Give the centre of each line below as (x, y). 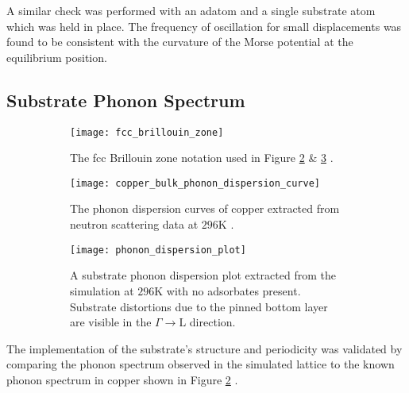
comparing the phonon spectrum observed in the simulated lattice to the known (201, 364)
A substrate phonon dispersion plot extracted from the (203, 275)
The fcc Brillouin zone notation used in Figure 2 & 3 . (202, 158)
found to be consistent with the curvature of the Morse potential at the (180, 42)
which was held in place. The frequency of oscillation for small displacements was (204, 26)
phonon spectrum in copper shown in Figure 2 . (122, 379)
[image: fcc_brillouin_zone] (147, 132)
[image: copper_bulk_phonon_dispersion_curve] (195, 183)
